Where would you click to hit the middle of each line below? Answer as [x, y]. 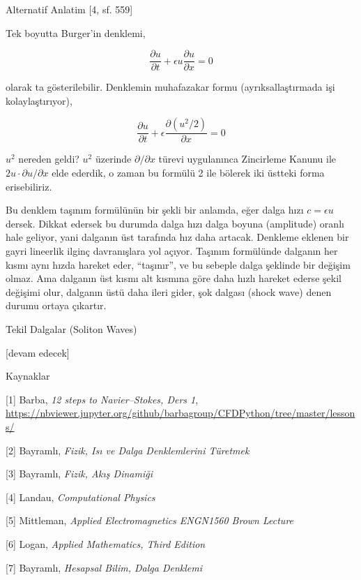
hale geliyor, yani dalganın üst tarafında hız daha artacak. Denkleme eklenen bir [177, 237]
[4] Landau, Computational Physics [80, 497]
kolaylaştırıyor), [39, 100]
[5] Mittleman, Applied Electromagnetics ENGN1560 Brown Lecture [150, 520]
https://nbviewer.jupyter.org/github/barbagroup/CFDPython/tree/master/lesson [180, 413]
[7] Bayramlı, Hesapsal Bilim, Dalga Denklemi [104, 567]
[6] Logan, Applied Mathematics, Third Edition [106, 543]
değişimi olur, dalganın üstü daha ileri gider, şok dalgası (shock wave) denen [169, 291]
